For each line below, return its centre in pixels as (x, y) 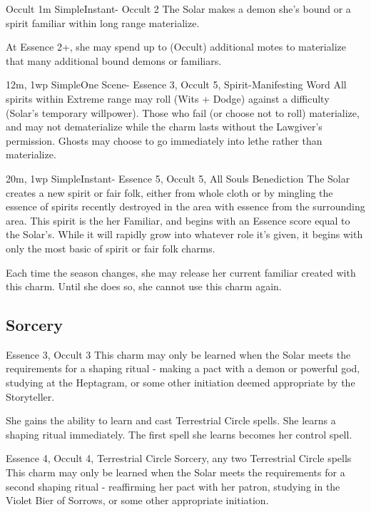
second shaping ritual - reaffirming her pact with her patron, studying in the (173, 486)
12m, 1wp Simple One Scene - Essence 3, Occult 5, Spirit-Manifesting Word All (176, 85)
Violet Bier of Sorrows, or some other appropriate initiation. (137, 500)
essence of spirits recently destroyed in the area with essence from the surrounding (185, 206)
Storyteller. (30, 396)
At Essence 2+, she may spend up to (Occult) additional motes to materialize (176, 47)
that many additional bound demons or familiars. (114, 60)
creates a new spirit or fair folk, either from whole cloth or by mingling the (169, 192)
